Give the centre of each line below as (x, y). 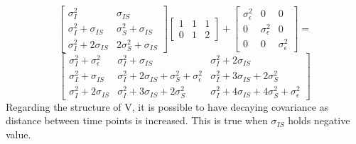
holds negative (319, 120)
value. (18, 134)
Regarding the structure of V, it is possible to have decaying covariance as (167, 106)
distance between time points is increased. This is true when (137, 120)
